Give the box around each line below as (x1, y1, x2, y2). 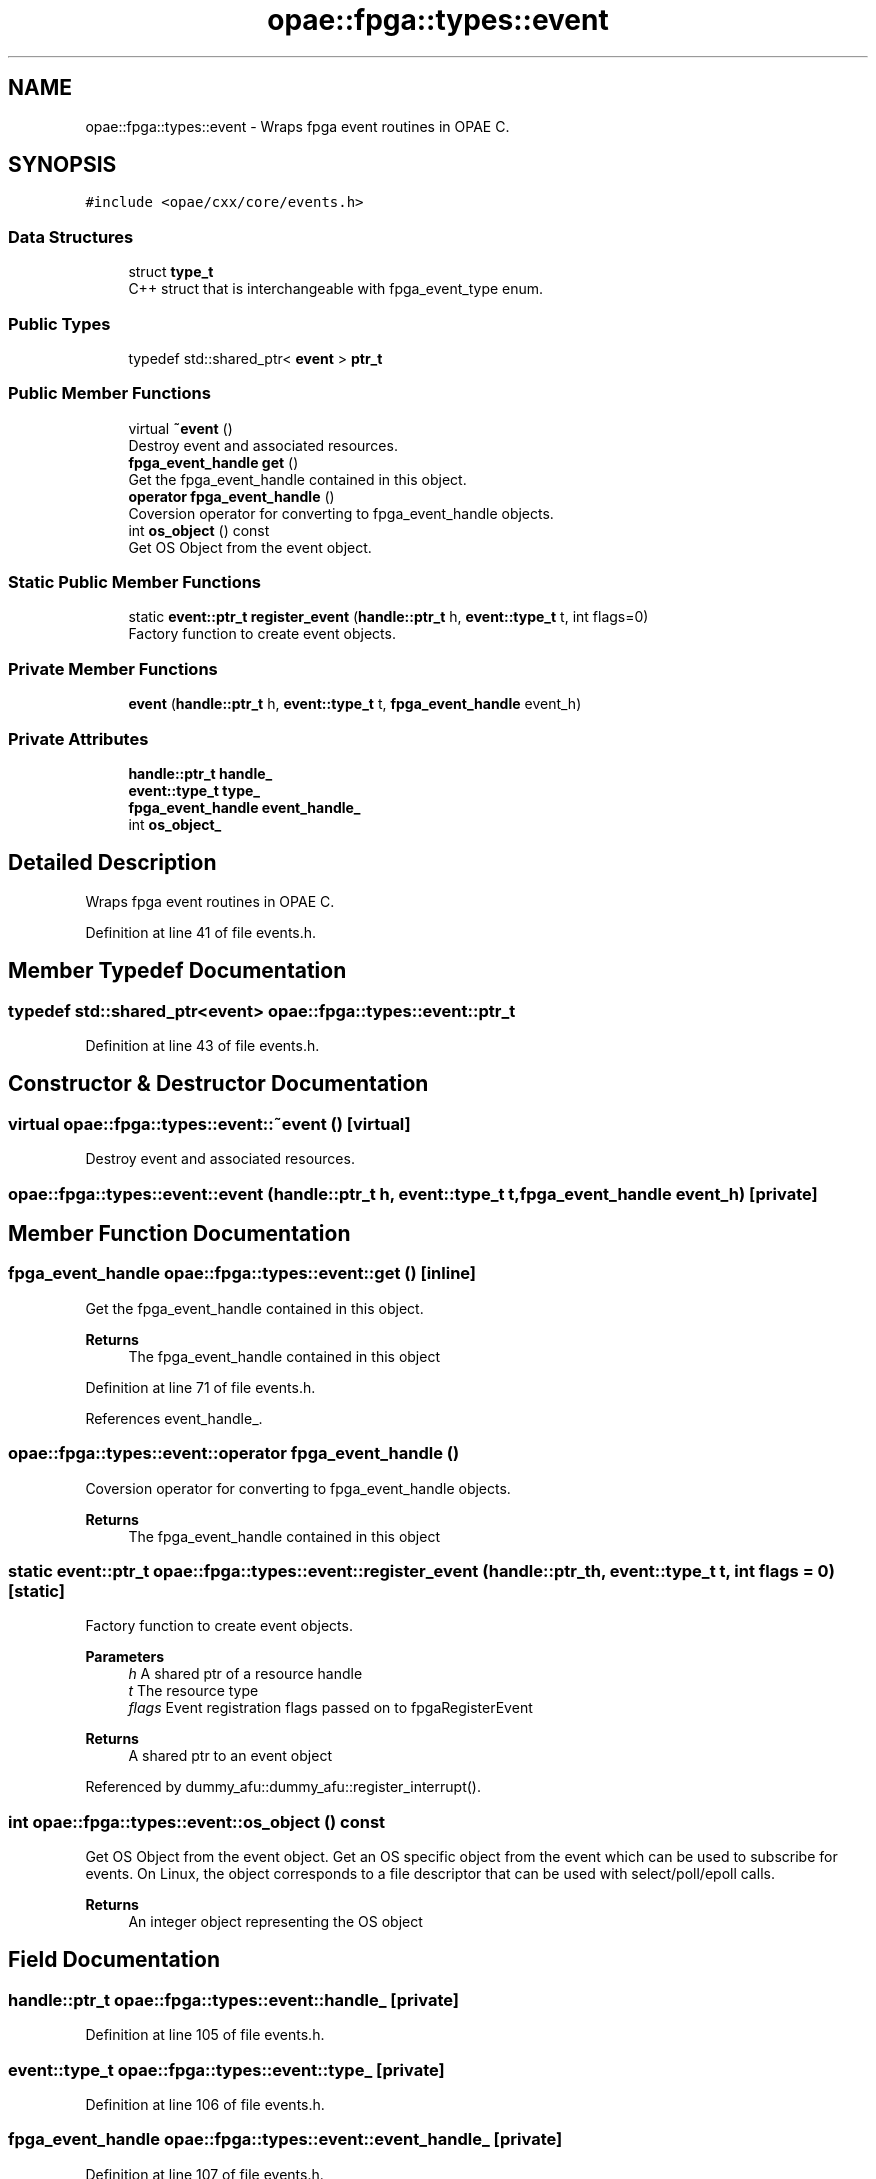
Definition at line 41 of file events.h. (85, 923, 317, 941)
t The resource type (128, 1682, 259, 1700)
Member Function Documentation (8, 1221, 351, 1247)
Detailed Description (8, 850, 217, 876)
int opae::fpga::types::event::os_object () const (8, 1811, 386, 1832)
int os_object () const (128, 521, 270, 539)
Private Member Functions (8, 658, 218, 679)
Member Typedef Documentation (8, 958, 347, 984)
